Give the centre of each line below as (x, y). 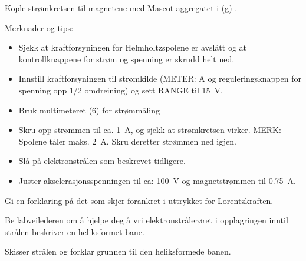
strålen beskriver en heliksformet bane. (75, 231)
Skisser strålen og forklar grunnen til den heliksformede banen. (118, 251)
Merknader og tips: (39, 27)
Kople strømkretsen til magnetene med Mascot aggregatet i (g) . (121, 8)
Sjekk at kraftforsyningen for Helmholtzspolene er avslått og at (132, 47)
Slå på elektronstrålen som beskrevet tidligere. (102, 161)
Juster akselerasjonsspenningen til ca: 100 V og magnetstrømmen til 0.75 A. (157, 180)
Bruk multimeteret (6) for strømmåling (89, 110)
